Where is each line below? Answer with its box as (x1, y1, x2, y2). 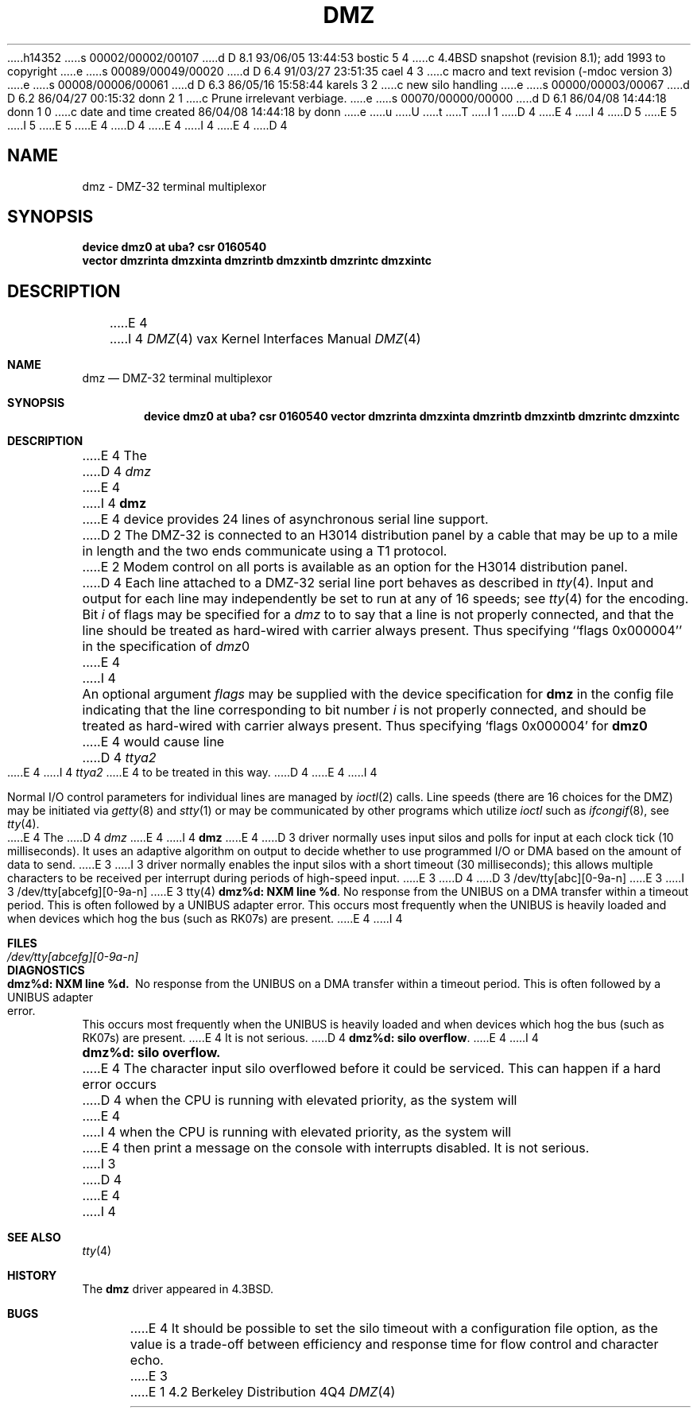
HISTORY (7, 1269, 57, 1283)
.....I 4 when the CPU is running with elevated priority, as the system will (82, 1124, 512, 1141)
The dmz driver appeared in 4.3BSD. (82, 1282, 273, 1296)
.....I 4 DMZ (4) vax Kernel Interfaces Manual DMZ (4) (109, 331, 421, 347)
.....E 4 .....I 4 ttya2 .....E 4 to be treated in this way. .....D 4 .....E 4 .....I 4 (7, 765, 378, 780)
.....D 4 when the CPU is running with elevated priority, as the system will (82, 1092, 517, 1109)
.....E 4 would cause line (82, 734, 225, 750)
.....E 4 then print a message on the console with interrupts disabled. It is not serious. (82, 1140, 590, 1156)
